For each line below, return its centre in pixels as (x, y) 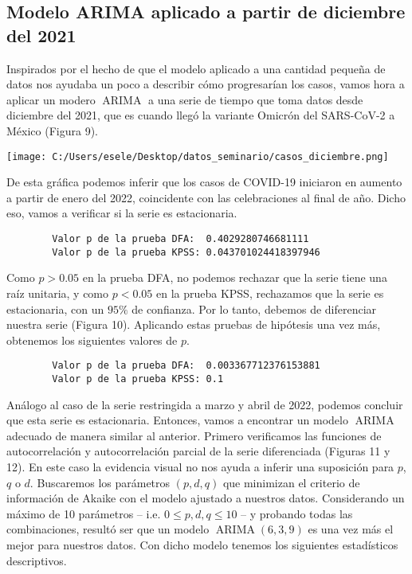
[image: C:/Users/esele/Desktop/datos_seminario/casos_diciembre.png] (198, 156)
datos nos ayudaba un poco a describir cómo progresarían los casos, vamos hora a (206, 84)
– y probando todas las (297, 513)
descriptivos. (37, 560)
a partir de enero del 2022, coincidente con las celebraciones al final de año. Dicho (206, 197)
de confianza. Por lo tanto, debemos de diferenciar (254, 308)
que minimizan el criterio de (291, 482)
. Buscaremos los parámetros (100, 482)
